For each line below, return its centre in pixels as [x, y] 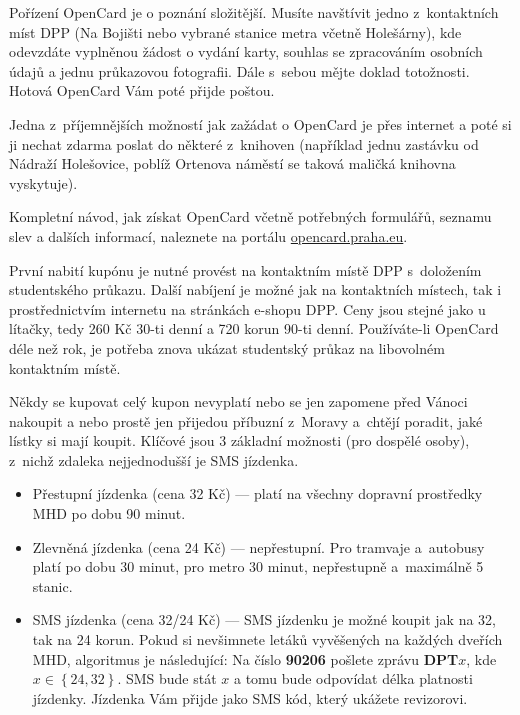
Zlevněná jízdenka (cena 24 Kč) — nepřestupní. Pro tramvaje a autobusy [258, 546]
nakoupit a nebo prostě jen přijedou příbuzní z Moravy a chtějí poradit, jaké [246, 420]
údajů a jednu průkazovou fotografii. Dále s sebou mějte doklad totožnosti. [239, 70]
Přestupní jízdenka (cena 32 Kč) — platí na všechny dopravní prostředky [257, 493]
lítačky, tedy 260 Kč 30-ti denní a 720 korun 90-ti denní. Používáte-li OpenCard [254, 328]
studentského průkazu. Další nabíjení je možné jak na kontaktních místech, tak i [255, 289]
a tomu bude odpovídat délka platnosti [353, 678]
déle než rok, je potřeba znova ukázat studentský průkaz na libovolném [227, 347]
